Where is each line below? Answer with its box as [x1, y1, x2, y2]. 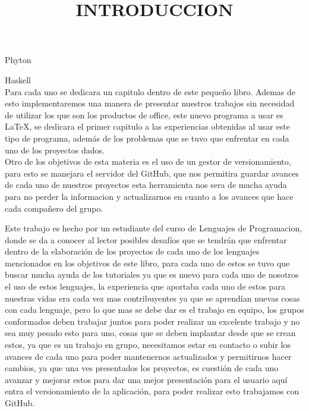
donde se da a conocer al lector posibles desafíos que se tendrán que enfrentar [5, 233, 287, 246]
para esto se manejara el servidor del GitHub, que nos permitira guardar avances [5, 167, 299, 179]
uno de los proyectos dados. [5, 143, 105, 156]
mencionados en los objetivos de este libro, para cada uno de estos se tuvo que [5, 256, 290, 269]
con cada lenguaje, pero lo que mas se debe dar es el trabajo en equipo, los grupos [5, 303, 304, 316]
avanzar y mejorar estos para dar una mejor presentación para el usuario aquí [5, 373, 288, 385]
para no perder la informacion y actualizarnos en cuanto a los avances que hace [5, 190, 294, 202]
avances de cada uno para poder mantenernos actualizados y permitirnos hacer [5, 350, 292, 362]
